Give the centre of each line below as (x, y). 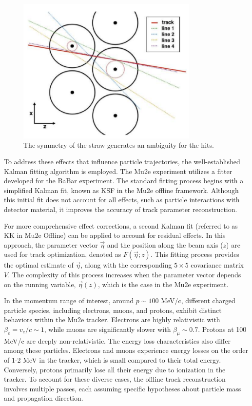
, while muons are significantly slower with (107, 329)
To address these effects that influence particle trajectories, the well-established (122, 162)
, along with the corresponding (126, 265)
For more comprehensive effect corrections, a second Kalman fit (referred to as (121, 225)
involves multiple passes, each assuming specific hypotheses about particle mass (123, 388)
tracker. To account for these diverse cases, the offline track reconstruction (115, 379)
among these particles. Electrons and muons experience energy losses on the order (126, 350)
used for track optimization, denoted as (63, 254)
